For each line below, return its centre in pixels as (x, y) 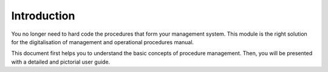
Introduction (43, 16)
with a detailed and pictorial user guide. (61, 62)
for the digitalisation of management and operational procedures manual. (103, 42)
